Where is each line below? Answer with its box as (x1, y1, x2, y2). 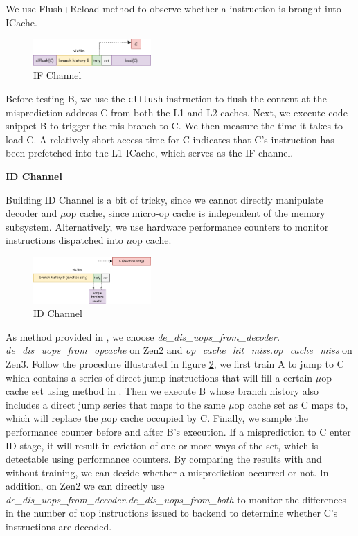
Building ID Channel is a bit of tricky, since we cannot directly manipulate (6, 192, 323, 206)
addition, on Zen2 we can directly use (6, 479, 165, 493)
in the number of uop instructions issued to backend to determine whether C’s (6, 506, 338, 520)
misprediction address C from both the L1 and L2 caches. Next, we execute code (6, 105, 348, 119)
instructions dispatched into (6, 233, 123, 247)
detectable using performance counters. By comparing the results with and (6, 452, 322, 466)
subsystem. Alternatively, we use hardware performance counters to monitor (6, 219, 329, 233)
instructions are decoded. (6, 519, 112, 534)
